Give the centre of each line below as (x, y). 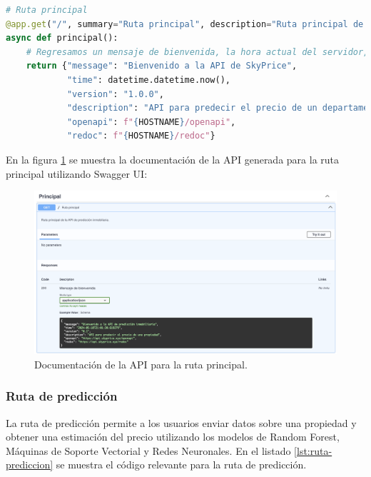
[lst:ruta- (313, 450)
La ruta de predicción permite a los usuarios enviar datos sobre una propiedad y (181, 422)
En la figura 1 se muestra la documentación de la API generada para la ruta (173, 159)
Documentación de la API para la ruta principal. (141, 364)
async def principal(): (62, 38)
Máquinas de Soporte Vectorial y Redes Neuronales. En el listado (148, 450)
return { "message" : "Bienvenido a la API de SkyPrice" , (162, 66)
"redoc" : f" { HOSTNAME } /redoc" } (141, 136)
